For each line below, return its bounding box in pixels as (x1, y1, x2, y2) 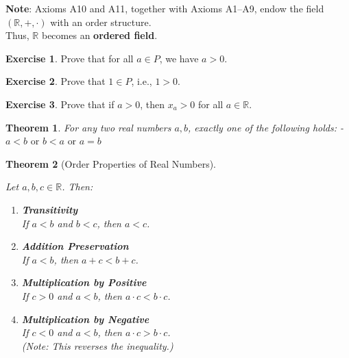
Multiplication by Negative (21, 311, 149, 326)
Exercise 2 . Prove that (5, 74, 106, 88)
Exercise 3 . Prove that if (5, 97, 115, 111)
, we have (159, 51, 199, 65)
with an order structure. (50, 14, 152, 29)
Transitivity (21, 202, 78, 216)
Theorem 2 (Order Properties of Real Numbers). (5, 156, 217, 170)
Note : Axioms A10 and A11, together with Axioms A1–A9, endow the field (5, 1, 324, 15)
